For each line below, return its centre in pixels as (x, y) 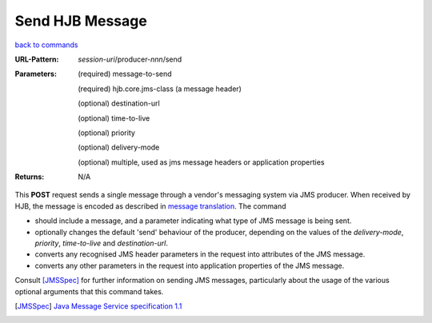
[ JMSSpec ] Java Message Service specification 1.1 (98, 306)
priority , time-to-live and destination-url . (101, 243)
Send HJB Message (81, 21)
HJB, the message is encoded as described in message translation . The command (151, 206)
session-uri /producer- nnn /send (130, 59)
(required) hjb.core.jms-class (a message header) (160, 89)
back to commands (46, 45)
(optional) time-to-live (114, 118)
